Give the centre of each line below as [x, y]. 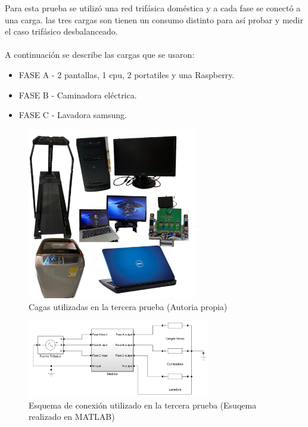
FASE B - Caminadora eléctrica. [78, 95]
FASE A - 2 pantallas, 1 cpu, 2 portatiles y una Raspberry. [127, 74]
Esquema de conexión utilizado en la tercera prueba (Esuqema [143, 405]
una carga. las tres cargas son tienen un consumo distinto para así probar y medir [154, 19]
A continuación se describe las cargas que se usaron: [100, 55]
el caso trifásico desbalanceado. [61, 31]
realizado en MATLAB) [72, 417]
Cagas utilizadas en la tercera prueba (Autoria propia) [128, 306]
